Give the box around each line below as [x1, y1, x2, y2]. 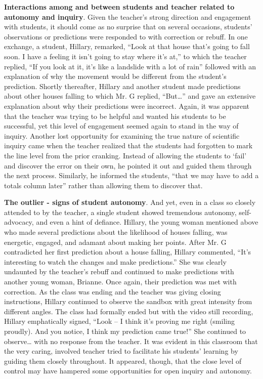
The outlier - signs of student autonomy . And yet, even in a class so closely [4, 197, 256, 207]
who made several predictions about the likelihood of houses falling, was [4, 227, 228, 237]
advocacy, [4, 217, 34, 227]
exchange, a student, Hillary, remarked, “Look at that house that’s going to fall [4, 41, 250, 52]
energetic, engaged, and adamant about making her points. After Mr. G [4, 236, 227, 247]
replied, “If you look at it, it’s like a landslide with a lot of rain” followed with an [4, 61, 256, 71]
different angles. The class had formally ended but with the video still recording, [4, 306, 253, 316]
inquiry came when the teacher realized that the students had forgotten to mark [4, 140, 253, 151]
